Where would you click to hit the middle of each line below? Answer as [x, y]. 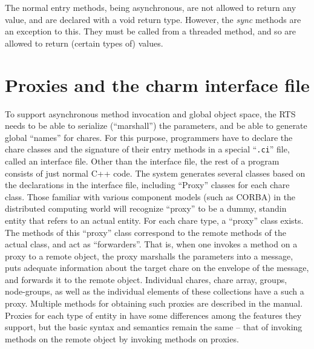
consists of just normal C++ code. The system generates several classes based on [155, 173]
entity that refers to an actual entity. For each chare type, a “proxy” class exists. [154, 220]
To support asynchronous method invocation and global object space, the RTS [150, 113]
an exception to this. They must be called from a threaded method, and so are [150, 31]
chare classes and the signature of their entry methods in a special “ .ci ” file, [147, 149]
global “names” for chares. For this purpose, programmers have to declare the [149, 137]
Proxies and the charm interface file [157, 84]
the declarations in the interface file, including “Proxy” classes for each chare [147, 185]
